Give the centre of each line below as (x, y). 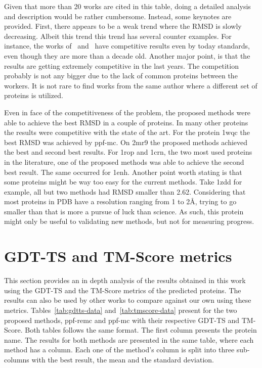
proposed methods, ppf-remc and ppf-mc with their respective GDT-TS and (122, 320)
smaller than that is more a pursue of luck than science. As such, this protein (124, 211)
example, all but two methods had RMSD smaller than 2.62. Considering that (125, 191)
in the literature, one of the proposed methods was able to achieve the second (124, 162)
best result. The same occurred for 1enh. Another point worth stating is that (123, 172)
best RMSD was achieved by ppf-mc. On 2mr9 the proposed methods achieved (126, 142)
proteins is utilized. (34, 95)
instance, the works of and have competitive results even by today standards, (127, 46)
